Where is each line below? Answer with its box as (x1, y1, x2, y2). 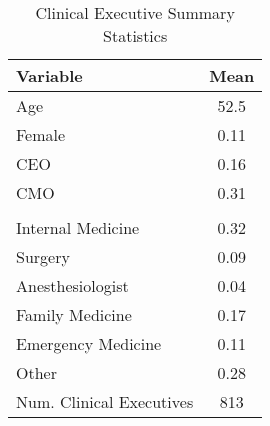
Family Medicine (16, 303, 132, 326)
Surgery (16, 245, 70, 268)
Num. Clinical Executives (16, 390, 194, 413)
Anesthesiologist (16, 274, 129, 297)
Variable (16, 64, 83, 87)
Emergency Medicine (16, 332, 162, 355)
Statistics (103, 24, 168, 47)
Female (16, 123, 66, 146)
